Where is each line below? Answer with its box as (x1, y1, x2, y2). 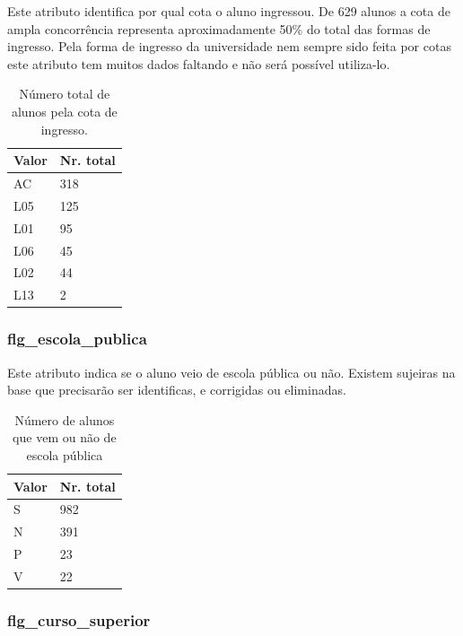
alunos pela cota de (11, 101, 118, 120)
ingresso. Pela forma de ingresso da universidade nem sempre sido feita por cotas (7, 37, 451, 56)
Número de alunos (14, 410, 115, 429)
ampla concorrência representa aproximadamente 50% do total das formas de (7, 19, 431, 38)
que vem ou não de (13, 428, 117, 447)
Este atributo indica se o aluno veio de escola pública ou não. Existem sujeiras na (7, 362, 456, 381)
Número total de (19, 84, 110, 103)
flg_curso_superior (7, 608, 151, 631)
